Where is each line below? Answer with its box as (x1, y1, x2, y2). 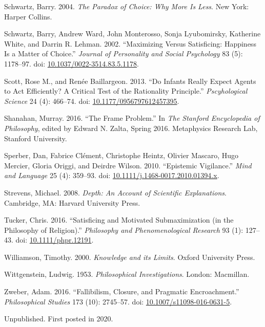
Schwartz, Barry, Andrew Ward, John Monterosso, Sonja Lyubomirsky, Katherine (4, 28, 261, 39)
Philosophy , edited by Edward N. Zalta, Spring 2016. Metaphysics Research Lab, (4, 122, 258, 133)
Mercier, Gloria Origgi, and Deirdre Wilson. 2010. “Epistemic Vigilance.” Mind (4, 160, 252, 170)
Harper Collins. (4, 11, 52, 21)
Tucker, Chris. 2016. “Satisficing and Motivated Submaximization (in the (4, 214, 234, 225)
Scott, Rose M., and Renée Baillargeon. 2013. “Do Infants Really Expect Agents (4, 75, 256, 86)
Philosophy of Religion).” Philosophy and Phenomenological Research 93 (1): (4, 224, 243, 235)
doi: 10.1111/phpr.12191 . (15, 234, 94, 245)
